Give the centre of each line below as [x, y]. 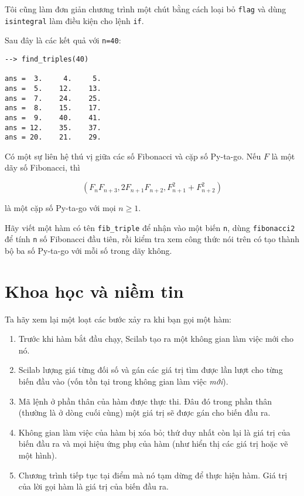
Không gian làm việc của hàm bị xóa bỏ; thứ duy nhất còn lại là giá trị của [154, 432]
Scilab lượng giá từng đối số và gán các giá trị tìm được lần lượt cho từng [151, 370]
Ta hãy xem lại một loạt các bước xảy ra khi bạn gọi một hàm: [118, 319]
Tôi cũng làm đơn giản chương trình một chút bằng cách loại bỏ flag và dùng [146, 9]
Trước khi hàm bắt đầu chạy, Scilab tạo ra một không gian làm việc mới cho [156, 339]
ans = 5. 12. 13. [53, 88]
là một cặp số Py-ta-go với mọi [60, 208]
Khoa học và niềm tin [94, 291]
